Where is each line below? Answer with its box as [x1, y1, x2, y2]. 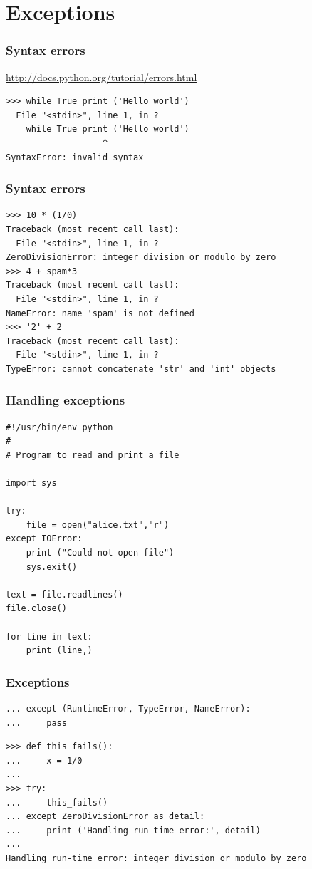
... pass [6, 717, 67, 728]
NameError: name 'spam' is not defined [6, 308, 194, 318]
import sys [6, 478, 57, 489]
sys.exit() [26, 561, 78, 572]
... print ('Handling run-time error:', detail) [6, 825, 261, 836]
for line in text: [6, 631, 93, 642]
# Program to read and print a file [6, 449, 180, 460]
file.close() [6, 603, 67, 614]
